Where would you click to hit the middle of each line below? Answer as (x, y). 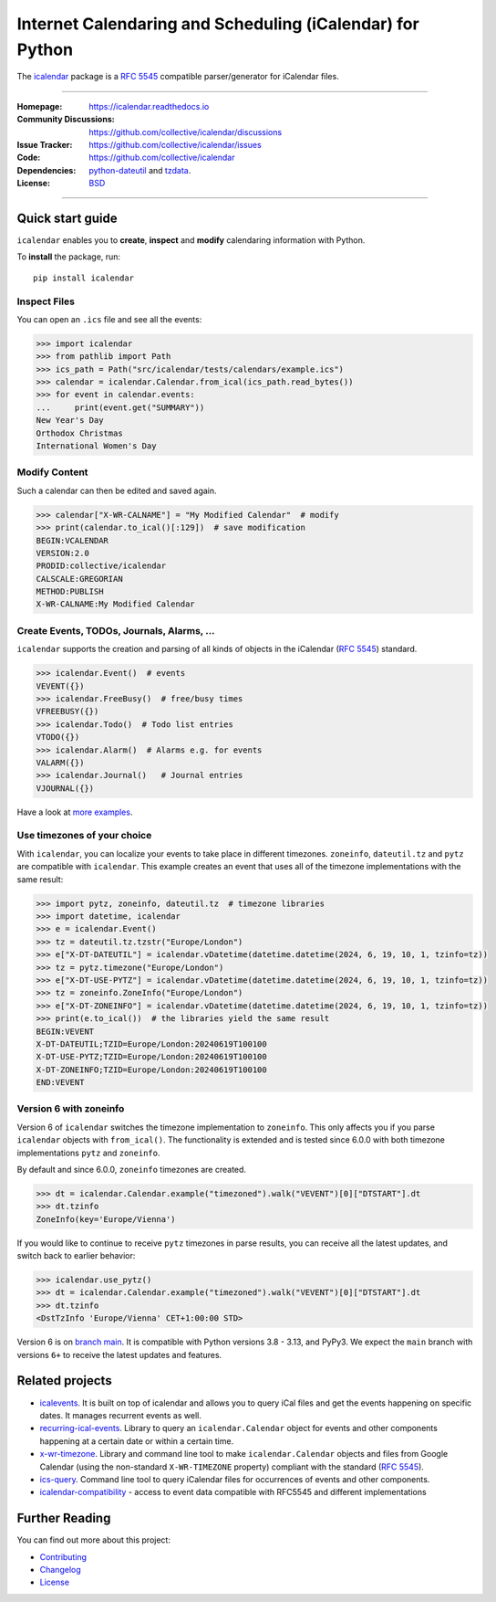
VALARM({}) (60, 762)
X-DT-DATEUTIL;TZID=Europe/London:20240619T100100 (152, 1044)
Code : (29, 158)
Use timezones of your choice (84, 836)
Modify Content (52, 472)
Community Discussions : (66, 120)
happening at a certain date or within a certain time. (137, 1441)
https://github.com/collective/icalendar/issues (175, 144)
